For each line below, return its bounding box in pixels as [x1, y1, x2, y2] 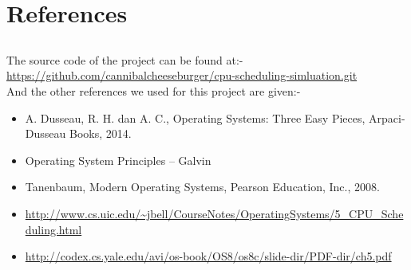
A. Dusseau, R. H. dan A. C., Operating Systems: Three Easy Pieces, [25, 109, 366, 126]
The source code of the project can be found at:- [6, 51, 243, 68]
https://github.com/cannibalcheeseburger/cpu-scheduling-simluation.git [6, 67, 358, 84]
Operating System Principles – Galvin [25, 151, 211, 168]
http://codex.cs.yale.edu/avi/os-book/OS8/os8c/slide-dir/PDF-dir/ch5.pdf [25, 248, 392, 264]
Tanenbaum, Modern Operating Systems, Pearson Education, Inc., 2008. [25, 178, 380, 195]
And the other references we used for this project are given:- [6, 82, 301, 99]
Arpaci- [369, 109, 405, 126]
